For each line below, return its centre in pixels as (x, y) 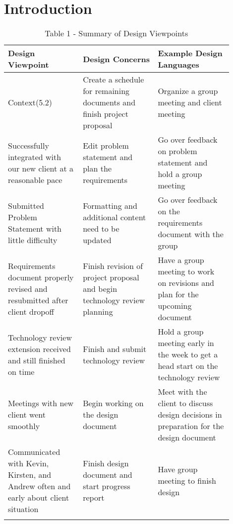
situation (23, 509)
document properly (41, 277)
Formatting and (110, 205)
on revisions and (186, 283)
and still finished (37, 360)
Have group (178, 469)
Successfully (29, 145)
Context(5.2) (30, 102)
